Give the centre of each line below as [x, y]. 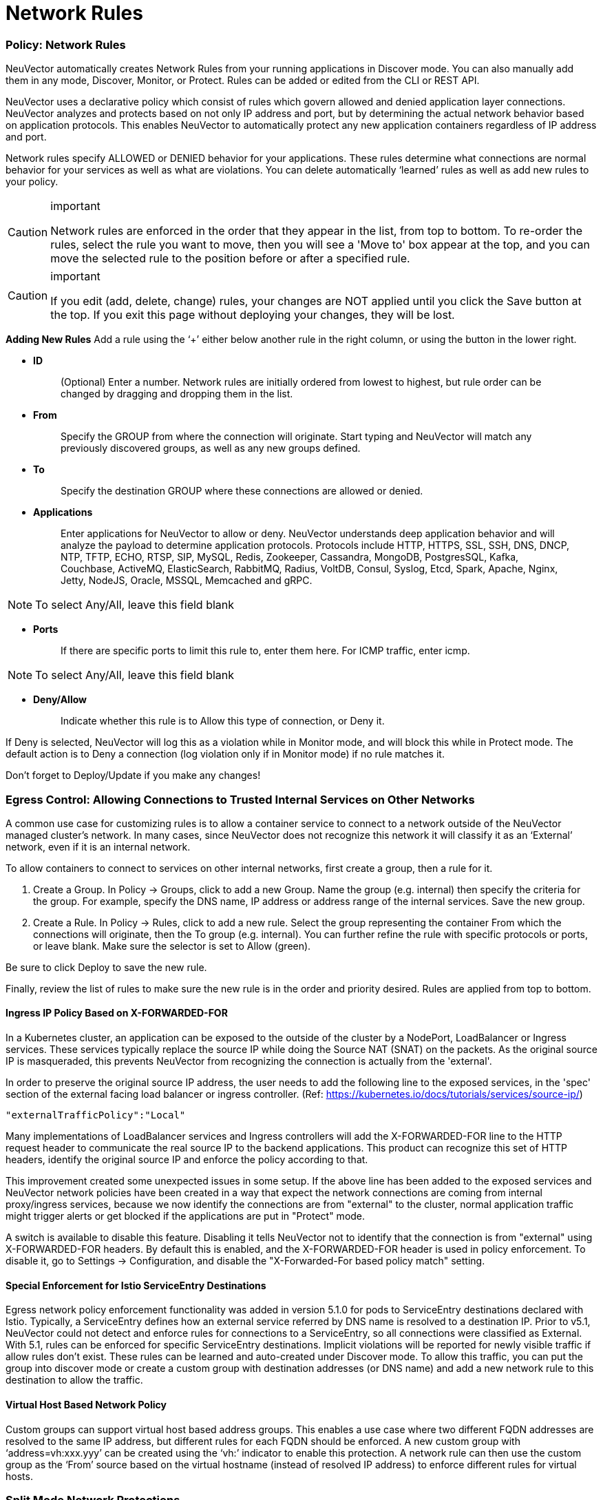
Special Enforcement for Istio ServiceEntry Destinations [136, 1285]
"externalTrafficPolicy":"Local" [96, 1115]
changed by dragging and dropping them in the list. [177, 394]
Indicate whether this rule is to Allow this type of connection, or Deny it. [223, 721]
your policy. [32, 182]
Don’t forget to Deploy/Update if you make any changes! [133, 775]
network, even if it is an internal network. [98, 846]
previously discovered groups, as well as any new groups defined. [211, 448]
